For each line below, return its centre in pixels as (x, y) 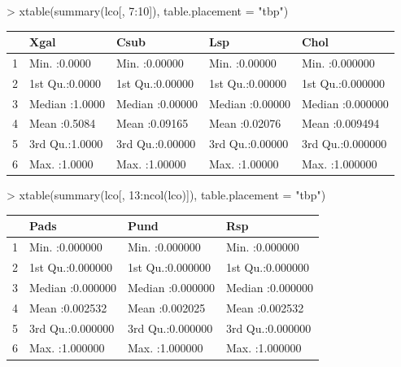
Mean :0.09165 (152, 123)
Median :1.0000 (67, 103)
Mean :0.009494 (340, 123)
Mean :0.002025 (166, 307)
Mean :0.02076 (245, 123)
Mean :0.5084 (63, 123)
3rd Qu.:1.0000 (66, 144)
